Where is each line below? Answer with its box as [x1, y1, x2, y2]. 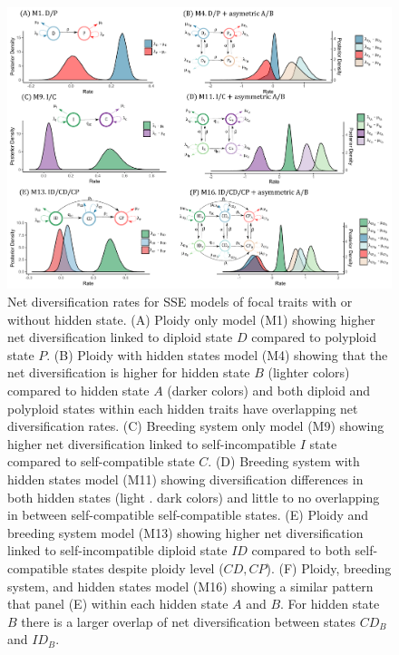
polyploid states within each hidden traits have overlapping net [7, 398, 358, 417]
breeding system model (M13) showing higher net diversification [7, 523, 364, 542]
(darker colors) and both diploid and [167, 380, 371, 399]
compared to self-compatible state [7, 452, 195, 471]
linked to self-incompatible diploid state [7, 541, 228, 560]
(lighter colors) [268, 363, 350, 382]
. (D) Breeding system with [208, 452, 360, 471]
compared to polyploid [251, 327, 376, 347]
